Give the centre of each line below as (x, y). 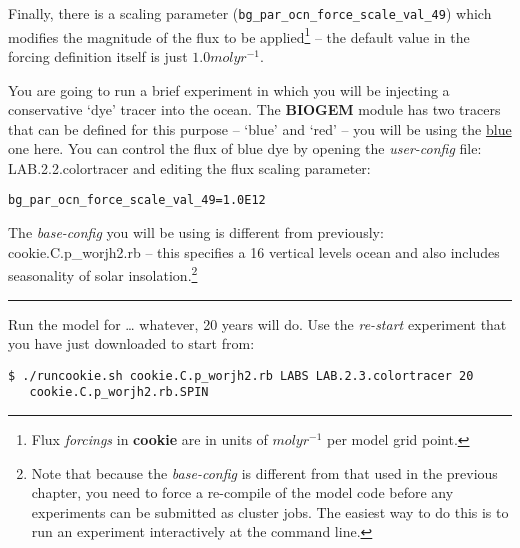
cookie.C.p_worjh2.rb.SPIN (119, 392)
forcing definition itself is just (98, 55)
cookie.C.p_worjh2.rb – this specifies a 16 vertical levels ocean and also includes (254, 251)
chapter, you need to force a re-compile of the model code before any (242, 492)
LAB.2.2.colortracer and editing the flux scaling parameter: (189, 167)
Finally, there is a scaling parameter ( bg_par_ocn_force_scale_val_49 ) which (250, 13)
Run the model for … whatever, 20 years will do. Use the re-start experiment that (257, 323)
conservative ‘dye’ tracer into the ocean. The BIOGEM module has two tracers (254, 109)
